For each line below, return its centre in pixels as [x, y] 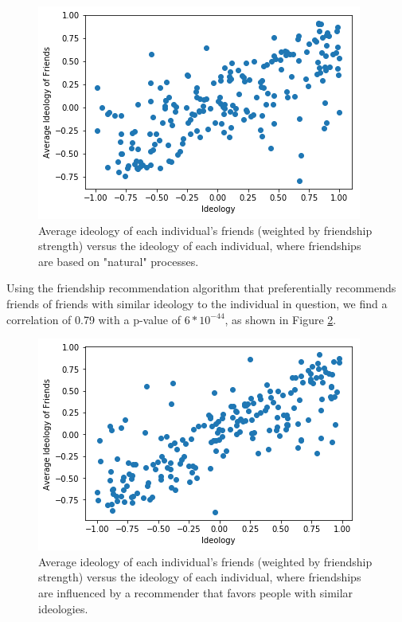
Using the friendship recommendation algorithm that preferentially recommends [201, 288]
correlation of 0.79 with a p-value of [94, 319]
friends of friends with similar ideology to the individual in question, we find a [197, 303]
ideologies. [63, 608]
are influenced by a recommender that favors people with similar [196, 592]
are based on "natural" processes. [119, 261]
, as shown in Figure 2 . [281, 319]
